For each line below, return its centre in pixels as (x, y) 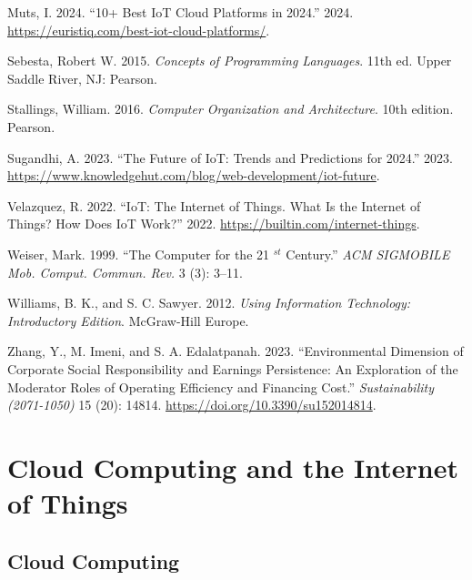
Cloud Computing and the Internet (233, 467)
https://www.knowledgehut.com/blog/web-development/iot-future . (194, 175)
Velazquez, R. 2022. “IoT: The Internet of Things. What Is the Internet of (214, 205)
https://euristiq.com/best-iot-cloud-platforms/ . (139, 30)
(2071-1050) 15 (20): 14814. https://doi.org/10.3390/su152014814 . (192, 405)
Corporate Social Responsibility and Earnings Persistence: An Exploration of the (233, 368)
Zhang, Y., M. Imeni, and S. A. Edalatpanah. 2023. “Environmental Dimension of (236, 351)
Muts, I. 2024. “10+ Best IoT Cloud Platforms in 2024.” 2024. (181, 12)
